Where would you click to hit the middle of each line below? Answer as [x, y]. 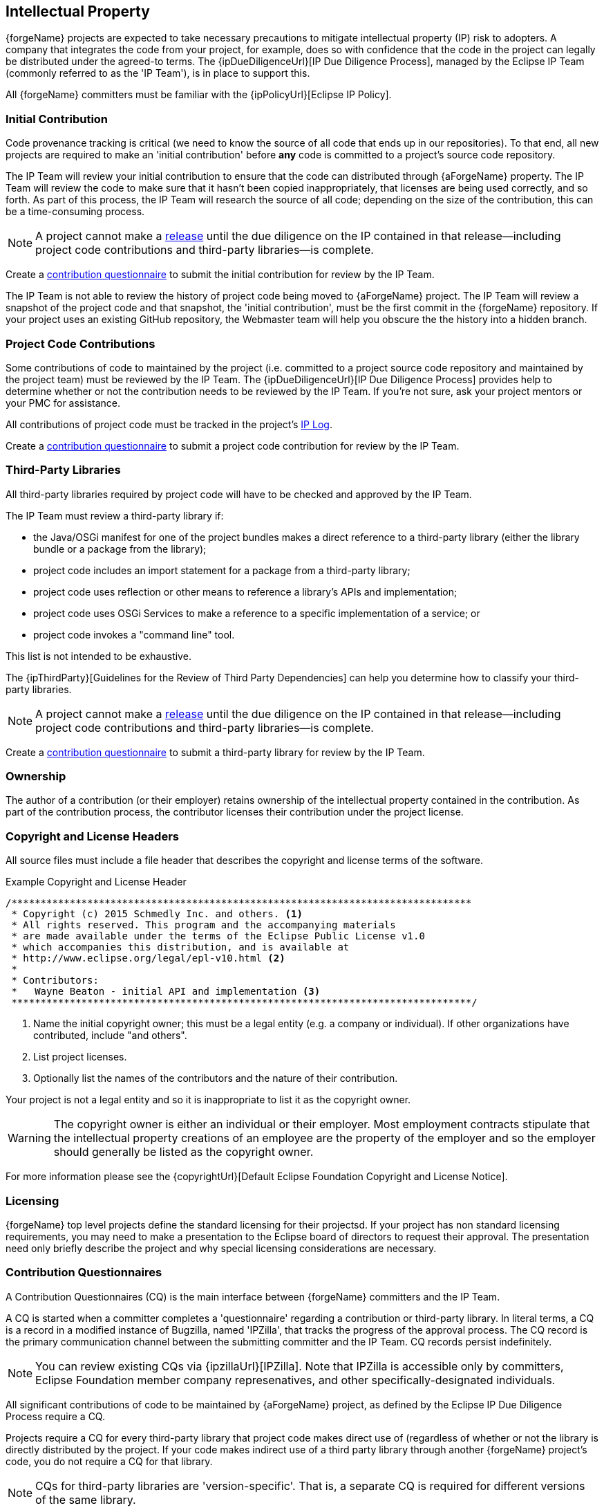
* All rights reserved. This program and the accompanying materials [204, 925]
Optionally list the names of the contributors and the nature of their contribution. [216, 1078]
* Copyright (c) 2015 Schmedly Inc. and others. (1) [157, 914]
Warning [29, 1138]
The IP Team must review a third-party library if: [115, 515]
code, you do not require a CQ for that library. [109, 1461]
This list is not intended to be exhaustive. [98, 656]
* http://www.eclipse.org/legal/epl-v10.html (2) [148, 958]
